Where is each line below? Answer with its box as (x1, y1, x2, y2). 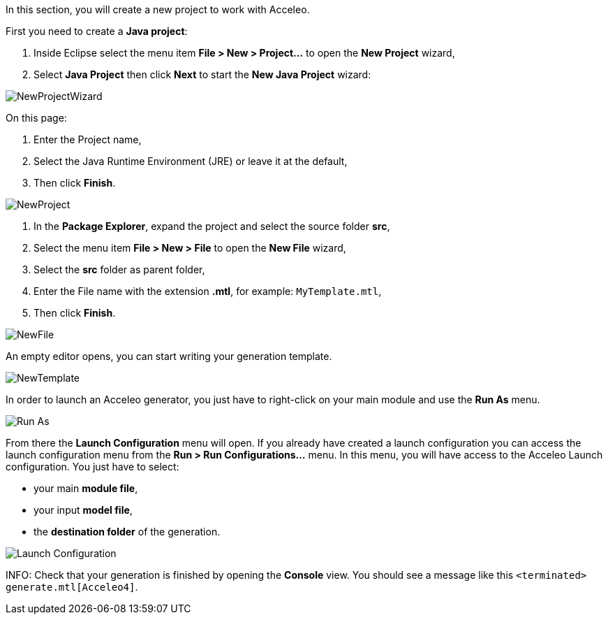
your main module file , (34, 482, 138, 494)
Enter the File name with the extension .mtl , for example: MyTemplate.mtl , (34, 285, 382, 297)
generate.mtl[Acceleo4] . (6, 581, 138, 593)
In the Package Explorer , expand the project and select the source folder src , (34, 220, 390, 232)
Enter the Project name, (34, 134, 142, 145)
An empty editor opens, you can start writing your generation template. (6, 350, 332, 362)
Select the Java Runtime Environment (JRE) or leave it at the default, (34, 155, 348, 167)
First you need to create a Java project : (6, 25, 188, 37)
